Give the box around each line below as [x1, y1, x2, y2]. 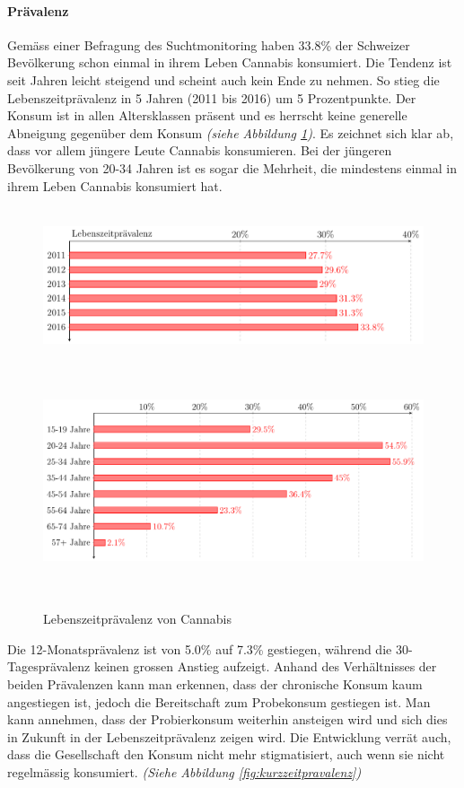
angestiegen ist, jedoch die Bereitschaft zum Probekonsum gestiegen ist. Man [7, 692, 431, 711]
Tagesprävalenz [7, 657, 91, 676]
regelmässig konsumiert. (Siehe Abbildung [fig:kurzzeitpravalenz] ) [7, 763, 362, 782]
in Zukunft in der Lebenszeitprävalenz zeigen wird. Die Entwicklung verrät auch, [7, 727, 451, 746]
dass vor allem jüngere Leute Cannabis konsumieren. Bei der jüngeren [7, 141, 392, 160]
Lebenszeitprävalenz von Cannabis [43, 609, 232, 628]
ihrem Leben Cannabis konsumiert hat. [7, 176, 223, 195]
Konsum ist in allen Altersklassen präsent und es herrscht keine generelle [7, 106, 407, 125]
